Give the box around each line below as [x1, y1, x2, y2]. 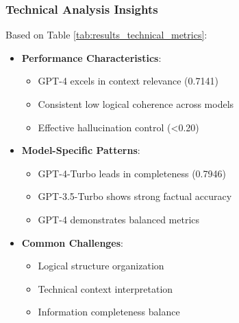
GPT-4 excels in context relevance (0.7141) [38, 74, 218, 88]
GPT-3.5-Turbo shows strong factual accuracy [38, 189, 232, 203]
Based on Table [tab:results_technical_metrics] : [5, 27, 207, 42]
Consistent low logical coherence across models [38, 97, 234, 111]
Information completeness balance [38, 304, 180, 319]
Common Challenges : [21, 235, 124, 249]
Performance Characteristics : [21, 50, 162, 65]
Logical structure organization [38, 258, 164, 273]
